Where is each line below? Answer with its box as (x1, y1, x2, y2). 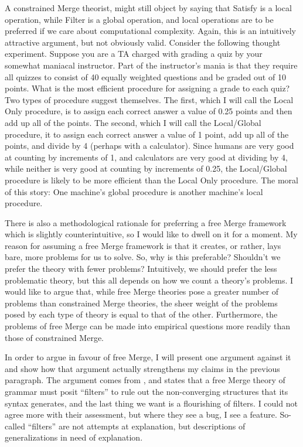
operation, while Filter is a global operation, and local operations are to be (5, 13, 274, 25)
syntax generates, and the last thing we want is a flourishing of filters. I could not (5, 397, 298, 409)
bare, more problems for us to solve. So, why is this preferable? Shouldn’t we (5, 251, 281, 263)
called (5, 419, 25, 432)
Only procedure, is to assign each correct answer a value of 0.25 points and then (5, 105, 292, 117)
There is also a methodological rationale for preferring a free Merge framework (5, 216, 287, 228)
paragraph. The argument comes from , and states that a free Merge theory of (5, 374, 285, 386)
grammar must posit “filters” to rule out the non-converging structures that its (5, 385, 288, 397)
